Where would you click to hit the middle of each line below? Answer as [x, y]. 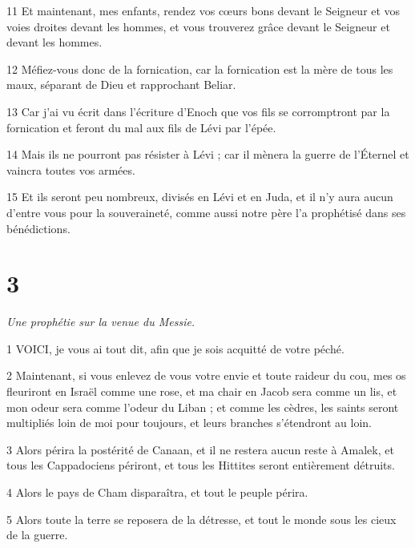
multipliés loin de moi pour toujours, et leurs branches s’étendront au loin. [189, 423]
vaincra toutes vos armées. [71, 169]
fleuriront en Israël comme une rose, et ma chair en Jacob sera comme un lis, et [202, 391]
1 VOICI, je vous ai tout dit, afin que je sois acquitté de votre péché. [175, 348]
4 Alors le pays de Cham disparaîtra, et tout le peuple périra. [157, 492]
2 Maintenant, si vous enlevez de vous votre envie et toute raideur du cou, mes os [206, 375]
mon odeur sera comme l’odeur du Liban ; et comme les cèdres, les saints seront [203, 407]
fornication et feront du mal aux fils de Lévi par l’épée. [141, 127]
